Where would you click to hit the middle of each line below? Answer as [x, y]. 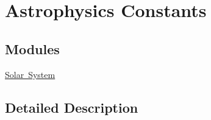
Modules [32, 48]
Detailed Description [72, 107]
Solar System [30, 74]
